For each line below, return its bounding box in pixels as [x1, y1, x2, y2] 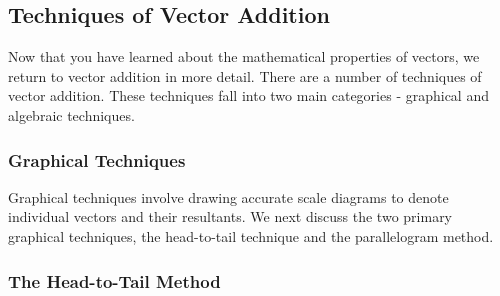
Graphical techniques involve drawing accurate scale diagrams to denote [8, 186, 449, 207]
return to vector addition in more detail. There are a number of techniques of [8, 65, 482, 86]
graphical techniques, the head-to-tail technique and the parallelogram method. [8, 225, 494, 246]
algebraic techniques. [8, 104, 135, 125]
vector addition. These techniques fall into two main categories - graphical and [8, 85, 489, 106]
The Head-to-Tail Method [8, 268, 221, 293]
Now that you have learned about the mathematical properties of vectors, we [8, 46, 480, 67]
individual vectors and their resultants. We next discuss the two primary [8, 206, 453, 227]
